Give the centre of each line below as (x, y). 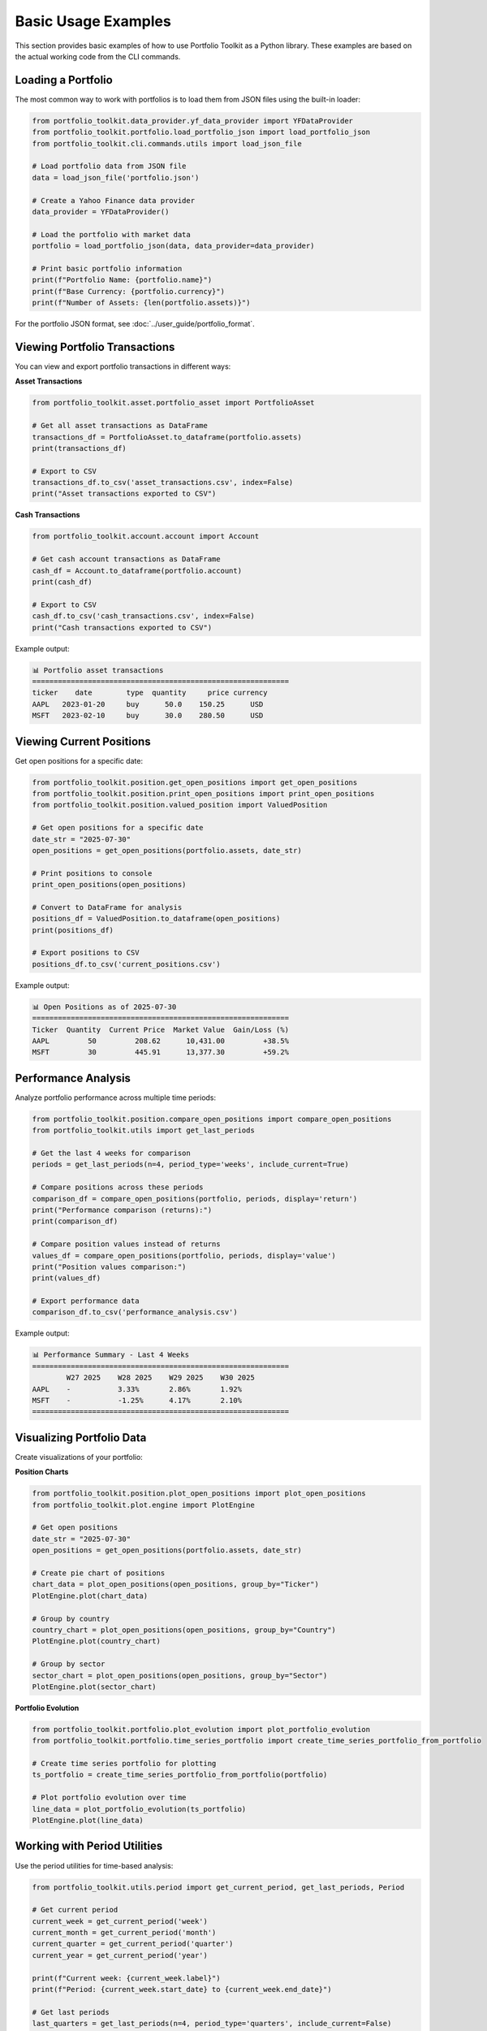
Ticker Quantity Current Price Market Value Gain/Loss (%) (161, 1029)
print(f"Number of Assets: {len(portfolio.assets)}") (141, 303)
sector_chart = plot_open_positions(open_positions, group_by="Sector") (180, 1675)
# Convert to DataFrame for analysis (107, 907)
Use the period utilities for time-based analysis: (94, 1865)
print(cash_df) (62, 582)
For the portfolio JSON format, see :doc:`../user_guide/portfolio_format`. (135, 324)
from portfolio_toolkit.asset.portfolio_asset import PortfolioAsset (173, 403)
